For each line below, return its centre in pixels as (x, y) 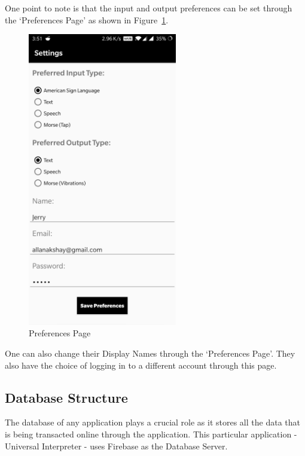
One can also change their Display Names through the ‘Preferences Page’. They (150, 353)
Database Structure (66, 397)
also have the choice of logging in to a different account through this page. (141, 365)
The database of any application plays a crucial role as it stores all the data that (152, 422)
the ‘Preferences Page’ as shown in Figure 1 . (87, 19)
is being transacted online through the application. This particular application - (151, 434)
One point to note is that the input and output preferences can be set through (149, 8)
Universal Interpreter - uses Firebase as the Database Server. (116, 446)
